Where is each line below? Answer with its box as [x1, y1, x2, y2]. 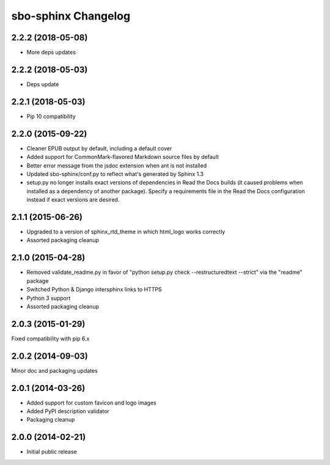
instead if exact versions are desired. [26, 196, 120, 203]
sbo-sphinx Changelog [11, 9, 131, 23]
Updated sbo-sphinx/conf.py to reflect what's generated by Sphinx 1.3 [26, 170, 204, 177]
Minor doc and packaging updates [11, 367, 98, 374]
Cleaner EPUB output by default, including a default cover [26, 144, 172, 152]
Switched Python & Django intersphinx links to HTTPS [26, 286, 162, 293]
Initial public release [26, 448, 78, 455]
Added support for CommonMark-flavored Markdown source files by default [26, 153, 219, 161]
